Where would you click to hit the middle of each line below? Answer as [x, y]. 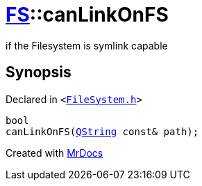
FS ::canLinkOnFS [87, 15]
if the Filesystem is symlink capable [87, 45]
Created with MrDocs [54, 153]
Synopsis [39, 72]
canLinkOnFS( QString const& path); [102, 131]
